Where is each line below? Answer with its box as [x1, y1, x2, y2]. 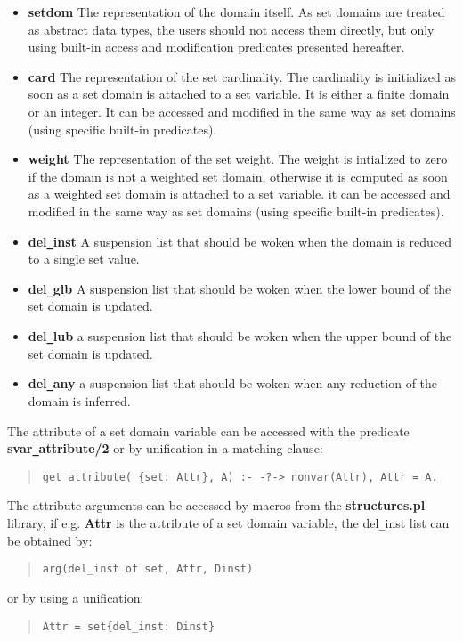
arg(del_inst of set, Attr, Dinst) [42, 563, 254, 576]
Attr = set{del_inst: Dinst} [42, 620, 215, 633]
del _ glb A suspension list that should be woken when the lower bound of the [28, 279, 451, 297]
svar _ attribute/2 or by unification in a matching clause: [7, 439, 323, 458]
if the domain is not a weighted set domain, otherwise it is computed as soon [28, 166, 448, 185]
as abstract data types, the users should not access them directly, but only [28, 20, 435, 38]
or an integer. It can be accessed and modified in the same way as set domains [28, 101, 456, 120]
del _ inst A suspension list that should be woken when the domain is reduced [28, 231, 452, 250]
